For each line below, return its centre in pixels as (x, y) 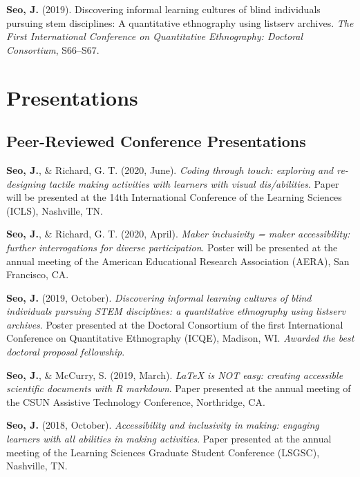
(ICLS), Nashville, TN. (55, 210)
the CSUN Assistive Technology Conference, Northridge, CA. (136, 401)
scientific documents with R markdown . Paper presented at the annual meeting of (179, 388)
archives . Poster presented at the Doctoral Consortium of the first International (175, 324)
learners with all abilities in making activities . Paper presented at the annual (169, 439)
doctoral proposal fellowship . (66, 352)
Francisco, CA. (38, 274)
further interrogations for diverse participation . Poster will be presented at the (172, 247)
